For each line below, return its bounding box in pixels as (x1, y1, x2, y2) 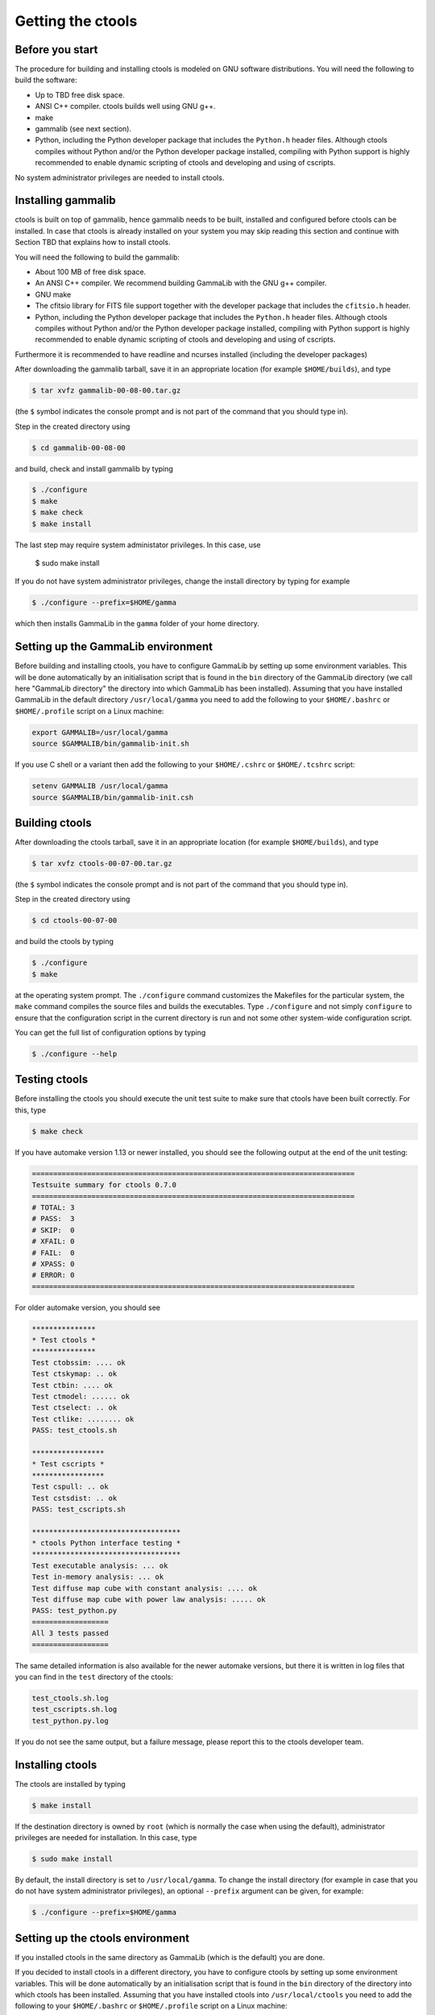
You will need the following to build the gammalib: (14, 252, 180, 262)
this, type (14, 1105, 47, 1115)
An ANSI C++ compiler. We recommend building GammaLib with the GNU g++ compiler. (35, 278, 327, 288)
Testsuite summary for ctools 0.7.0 (31, 1181, 177, 1190)
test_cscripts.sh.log (31, 1705, 118, 1714)
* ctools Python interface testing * (31, 1539, 181, 1548)
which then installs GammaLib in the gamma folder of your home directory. (14, 619, 259, 629)
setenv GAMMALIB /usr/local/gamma (31, 782, 168, 791)
